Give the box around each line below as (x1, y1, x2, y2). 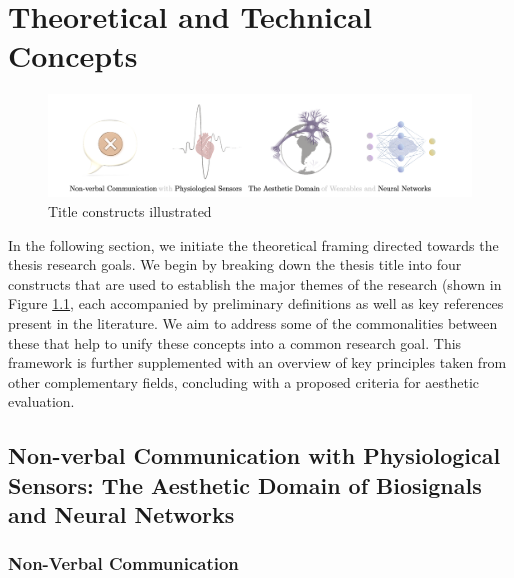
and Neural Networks (8, 499, 235, 530)
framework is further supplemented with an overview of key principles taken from (8, 352, 507, 373)
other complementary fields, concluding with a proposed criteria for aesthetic (8, 371, 480, 392)
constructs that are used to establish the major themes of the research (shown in (8, 273, 502, 294)
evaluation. (8, 391, 75, 412)
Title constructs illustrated (48, 201, 212, 221)
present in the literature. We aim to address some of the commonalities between (8, 312, 498, 333)
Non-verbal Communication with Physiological (8, 440, 501, 471)
